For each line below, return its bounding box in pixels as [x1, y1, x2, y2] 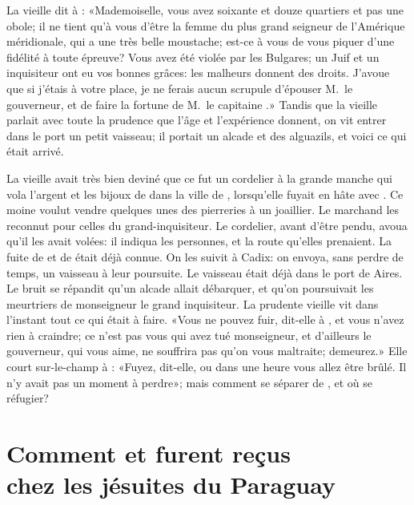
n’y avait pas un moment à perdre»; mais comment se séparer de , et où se [6, 374, 373, 390]
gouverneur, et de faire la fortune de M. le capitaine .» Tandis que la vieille [6, 95, 378, 112]
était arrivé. [6, 143, 64, 160]
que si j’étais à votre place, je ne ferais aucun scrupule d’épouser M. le [6, 79, 353, 96]
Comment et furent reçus [6, 437, 291, 470]
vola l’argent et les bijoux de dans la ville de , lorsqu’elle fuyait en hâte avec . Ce [6, 185, 404, 202]
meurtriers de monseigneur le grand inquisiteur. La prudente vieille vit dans [6, 295, 379, 312]
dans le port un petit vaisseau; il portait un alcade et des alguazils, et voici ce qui [6, 127, 407, 143]
